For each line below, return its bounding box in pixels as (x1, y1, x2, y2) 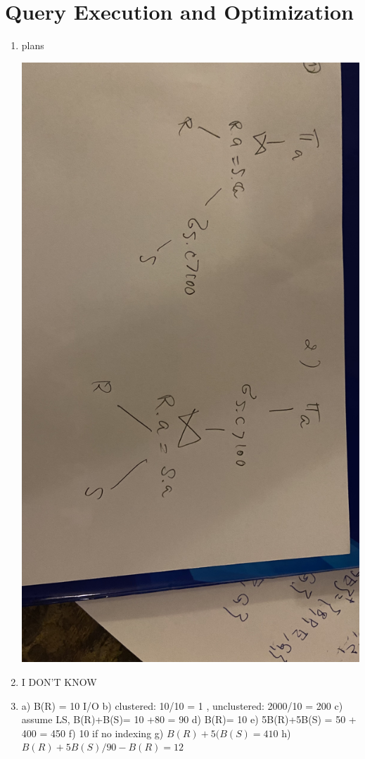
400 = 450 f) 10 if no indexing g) (21, 725, 164, 740)
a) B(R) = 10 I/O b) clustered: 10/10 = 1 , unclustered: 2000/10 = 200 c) (21, 698, 343, 713)
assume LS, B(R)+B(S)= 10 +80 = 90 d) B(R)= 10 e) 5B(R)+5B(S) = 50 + (21, 712, 357, 727)
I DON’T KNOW (21, 675, 97, 689)
